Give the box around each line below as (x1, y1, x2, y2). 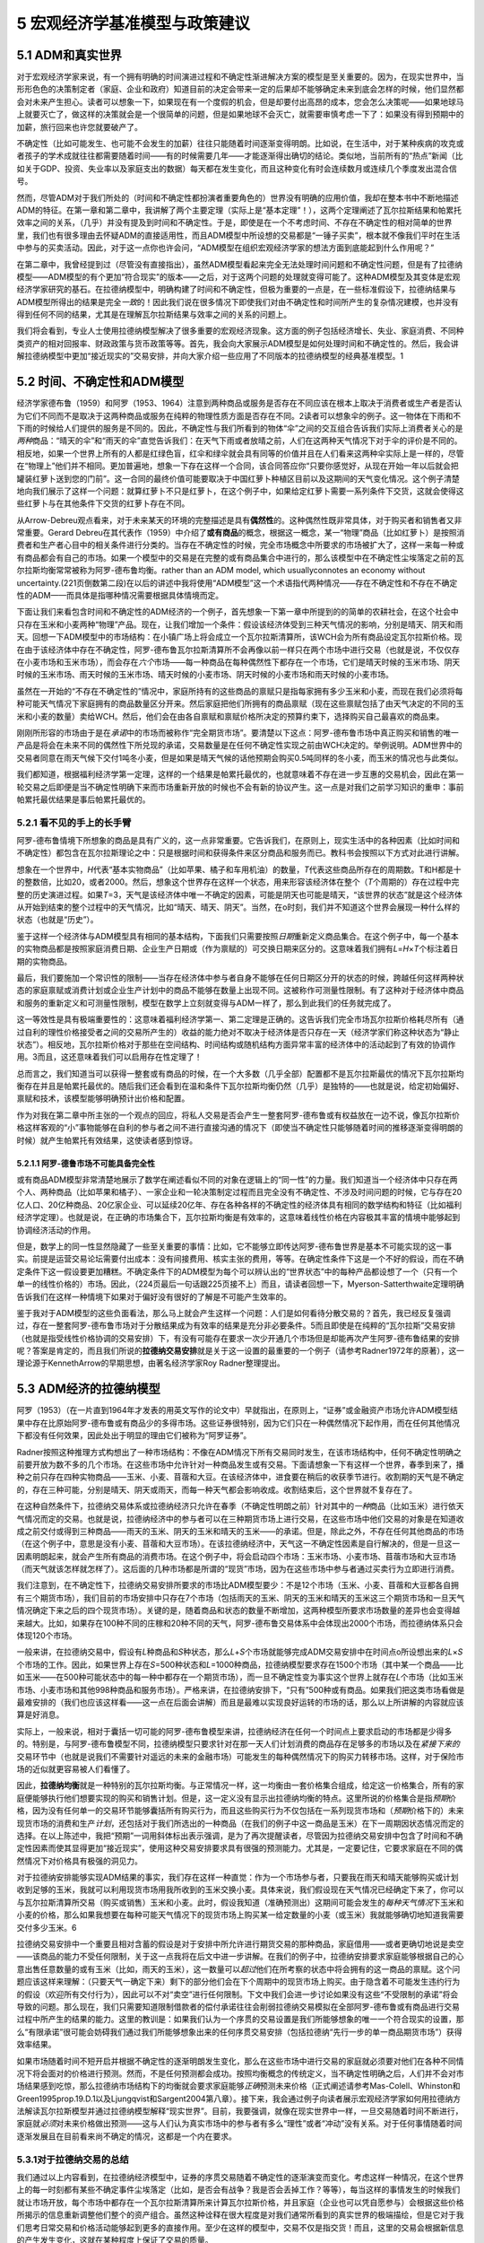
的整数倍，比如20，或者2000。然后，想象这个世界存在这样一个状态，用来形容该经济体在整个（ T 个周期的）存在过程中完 (16, 877, 460, 887)
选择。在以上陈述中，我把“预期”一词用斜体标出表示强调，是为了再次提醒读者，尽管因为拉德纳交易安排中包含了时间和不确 (16, 1830, 463, 1841)
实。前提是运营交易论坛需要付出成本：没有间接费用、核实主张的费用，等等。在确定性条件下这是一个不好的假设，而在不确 (16, 1253, 464, 1264)
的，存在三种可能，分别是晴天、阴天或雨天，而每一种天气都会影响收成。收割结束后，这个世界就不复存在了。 (16, 1484, 417, 1495)
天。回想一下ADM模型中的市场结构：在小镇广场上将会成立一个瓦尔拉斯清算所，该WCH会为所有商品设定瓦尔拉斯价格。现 (16, 632, 462, 642)
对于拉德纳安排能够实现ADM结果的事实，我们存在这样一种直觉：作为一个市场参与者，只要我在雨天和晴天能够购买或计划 (16, 1872, 459, 1883)
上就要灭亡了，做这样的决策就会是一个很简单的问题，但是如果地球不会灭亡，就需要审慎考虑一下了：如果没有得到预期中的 (16, 109, 464, 120)
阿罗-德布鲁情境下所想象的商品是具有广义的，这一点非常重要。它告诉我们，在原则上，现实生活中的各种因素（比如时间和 (16, 835, 461, 846)
